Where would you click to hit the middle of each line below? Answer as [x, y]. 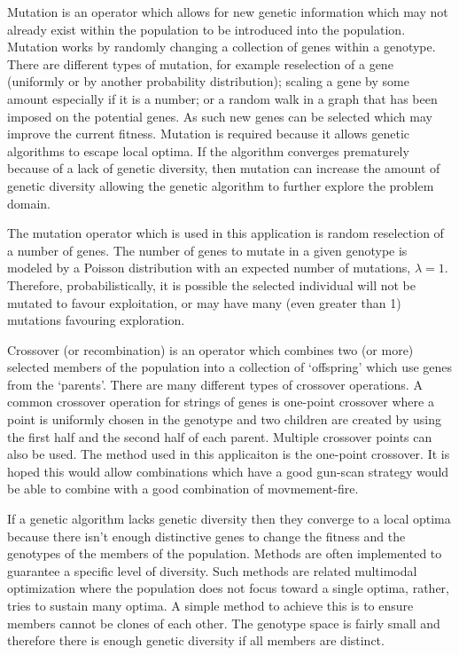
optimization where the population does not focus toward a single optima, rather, [228, 588]
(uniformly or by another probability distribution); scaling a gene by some [208, 81]
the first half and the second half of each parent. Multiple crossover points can [220, 436]
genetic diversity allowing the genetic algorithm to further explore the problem [221, 185]
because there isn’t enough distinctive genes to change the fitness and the [206, 536]
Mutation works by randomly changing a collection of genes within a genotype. [222, 47]
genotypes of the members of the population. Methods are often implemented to [225, 553]
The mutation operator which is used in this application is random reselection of [226, 233]
